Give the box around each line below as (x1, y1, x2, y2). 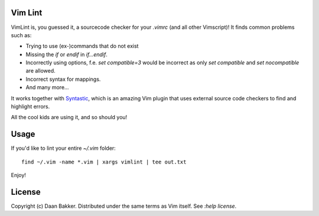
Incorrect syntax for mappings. (25, 76, 101, 83)
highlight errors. (11, 103, 50, 110)
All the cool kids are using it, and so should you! (11, 114, 128, 121)
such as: (11, 31, 32, 38)
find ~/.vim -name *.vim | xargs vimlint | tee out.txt (21, 158, 187, 165)
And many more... (25, 84, 69, 91)
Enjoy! (11, 172, 27, 179)
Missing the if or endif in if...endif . (25, 51, 108, 58)
